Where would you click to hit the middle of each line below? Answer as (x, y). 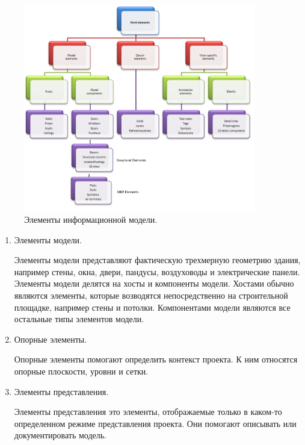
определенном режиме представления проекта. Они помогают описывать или (155, 423)
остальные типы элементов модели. (79, 319)
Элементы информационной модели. (91, 219)
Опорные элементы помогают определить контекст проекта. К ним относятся (156, 359)
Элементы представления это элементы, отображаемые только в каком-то (148, 412)
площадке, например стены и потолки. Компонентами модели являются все (152, 307)
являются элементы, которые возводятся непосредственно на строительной (151, 295)
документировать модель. (60, 435)
